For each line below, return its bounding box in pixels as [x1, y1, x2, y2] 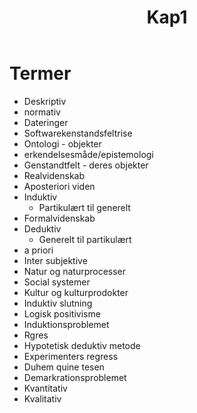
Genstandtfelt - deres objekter [23, 159, 149, 171]
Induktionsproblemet [23, 318, 110, 330]
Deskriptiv [23, 95, 67, 107]
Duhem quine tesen [23, 361, 105, 373]
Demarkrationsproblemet [23, 371, 127, 383]
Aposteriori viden [23, 180, 96, 192]
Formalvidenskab [23, 212, 96, 224]
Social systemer [23, 276, 91, 288]
